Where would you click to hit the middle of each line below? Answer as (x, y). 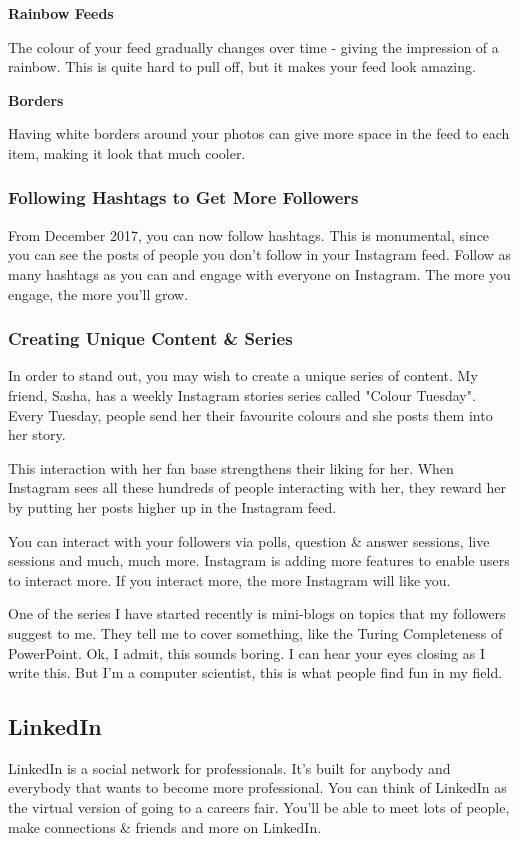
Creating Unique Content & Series (150, 338)
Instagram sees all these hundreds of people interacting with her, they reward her (257, 487)
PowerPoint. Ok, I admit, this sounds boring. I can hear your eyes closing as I (246, 652)
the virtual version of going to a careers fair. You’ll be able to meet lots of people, (259, 807)
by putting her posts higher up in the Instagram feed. (172, 506)
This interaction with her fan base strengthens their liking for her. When (231, 467)
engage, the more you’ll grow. (98, 293)
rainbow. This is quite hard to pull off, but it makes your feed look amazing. (242, 66)
